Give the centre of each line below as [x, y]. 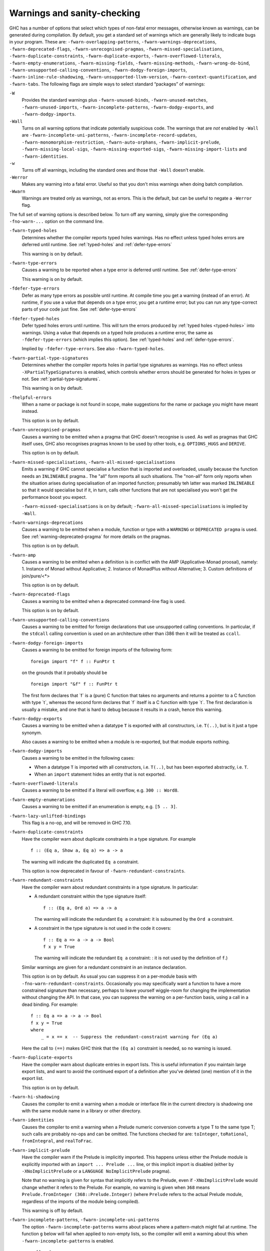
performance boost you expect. [54, 497]
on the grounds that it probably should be [64, 673]
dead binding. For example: [50, 1004]
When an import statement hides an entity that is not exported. [100, 774]
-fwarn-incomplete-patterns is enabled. [68, 1240]
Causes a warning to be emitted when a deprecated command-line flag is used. [104, 601]
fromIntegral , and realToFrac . [57, 1141]
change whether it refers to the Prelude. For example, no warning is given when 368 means [116, 1187]
